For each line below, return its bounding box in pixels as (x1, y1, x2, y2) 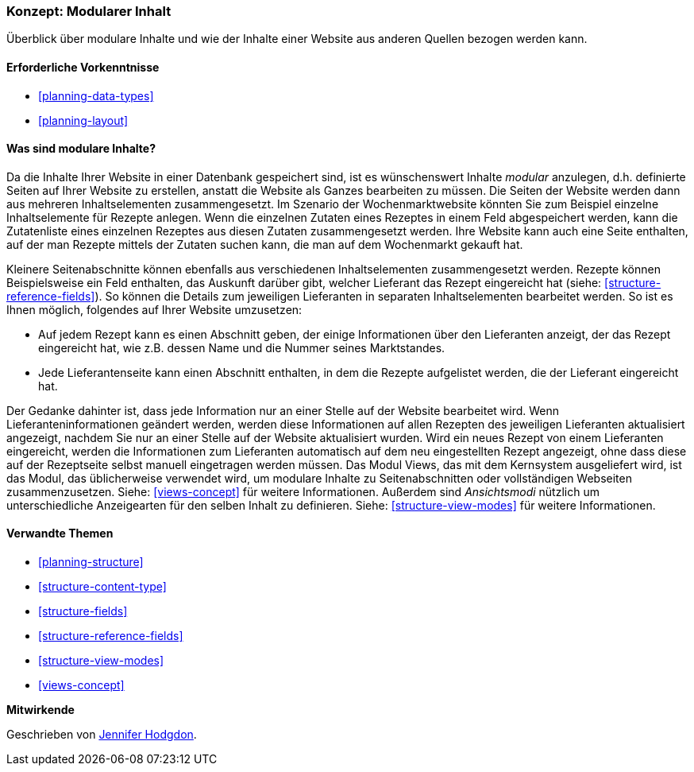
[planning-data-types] (38, 88, 154, 103)
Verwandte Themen (6, 526, 114, 541)
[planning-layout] (38, 113, 129, 127)
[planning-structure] (38, 555, 144, 569)
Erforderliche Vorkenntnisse (6, 60, 160, 74)
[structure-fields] (38, 604, 128, 619)
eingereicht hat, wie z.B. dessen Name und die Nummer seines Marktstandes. (38, 340, 445, 355)
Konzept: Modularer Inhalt (6, 3, 172, 19)
